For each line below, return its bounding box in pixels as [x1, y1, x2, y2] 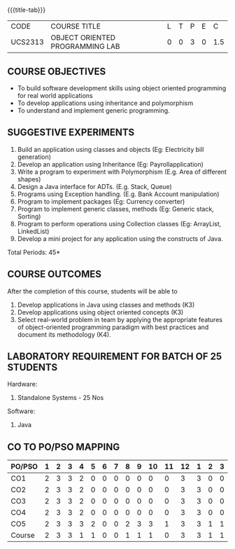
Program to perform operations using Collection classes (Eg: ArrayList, [17, 219, 222, 228]
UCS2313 [10, 37, 44, 47]
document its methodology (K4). [17, 330, 111, 338]
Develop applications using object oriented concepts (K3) [17, 307, 184, 317]
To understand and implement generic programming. [17, 106, 170, 114]
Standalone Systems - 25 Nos [17, 394, 104, 402]
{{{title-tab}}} [7, 6, 46, 14]
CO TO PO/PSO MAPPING [7, 440, 120, 453]
